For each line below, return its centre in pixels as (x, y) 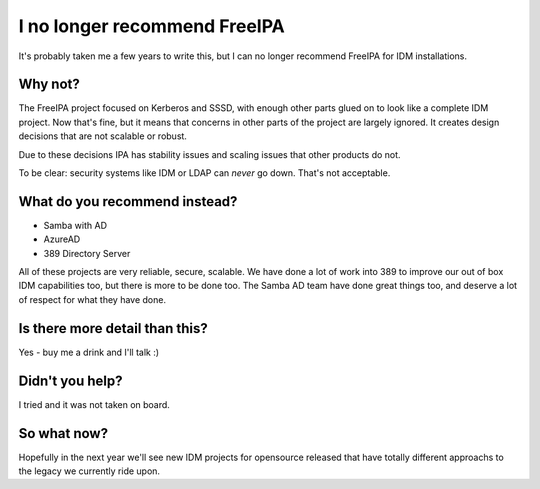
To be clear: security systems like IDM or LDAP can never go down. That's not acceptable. (204, 173)
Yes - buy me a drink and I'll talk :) (89, 352)
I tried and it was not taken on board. (94, 404)
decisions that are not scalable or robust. (102, 136)
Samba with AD (75, 225)
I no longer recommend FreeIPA (151, 26)
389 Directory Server (87, 253)
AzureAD (62, 239)
